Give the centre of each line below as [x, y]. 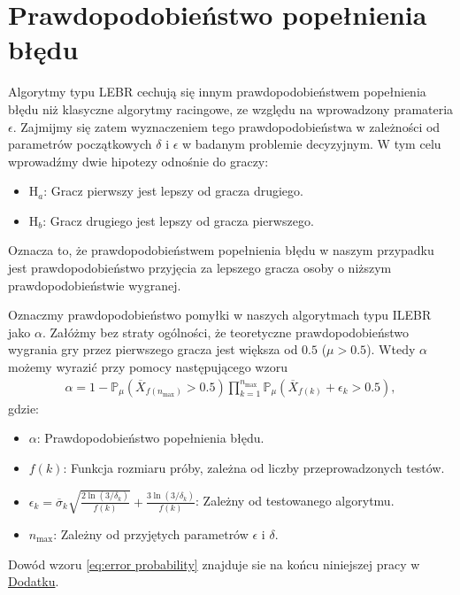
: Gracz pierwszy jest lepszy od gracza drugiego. [173, 191]
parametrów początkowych [80, 144]
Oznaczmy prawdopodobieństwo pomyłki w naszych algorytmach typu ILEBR [220, 315]
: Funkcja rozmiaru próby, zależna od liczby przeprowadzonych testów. [254, 467]
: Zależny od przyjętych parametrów [151, 533]
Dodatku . [34, 581]
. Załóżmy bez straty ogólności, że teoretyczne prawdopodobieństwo [226, 332]
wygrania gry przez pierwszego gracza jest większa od [153, 349]
